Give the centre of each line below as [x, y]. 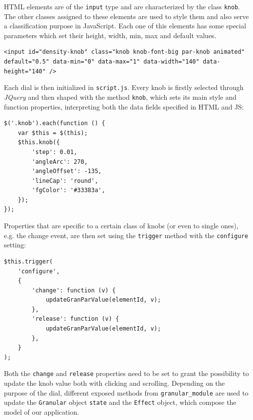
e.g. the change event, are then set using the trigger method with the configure [126, 235]
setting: [15, 245]
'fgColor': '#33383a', [68, 190]
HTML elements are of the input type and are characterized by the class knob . [122, 6]
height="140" [25, 71]
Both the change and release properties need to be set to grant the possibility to [126, 373]
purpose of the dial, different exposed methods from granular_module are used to [126, 392]
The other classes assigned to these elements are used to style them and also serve [126, 16]
